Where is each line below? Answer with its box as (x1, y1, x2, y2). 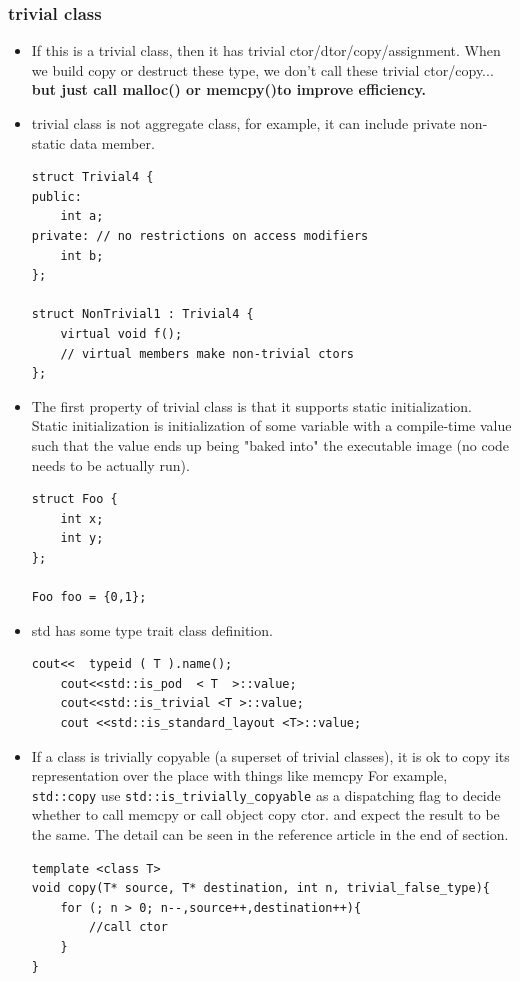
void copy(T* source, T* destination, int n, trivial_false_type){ (31, 881, 490, 896)
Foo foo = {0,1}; (31, 590, 147, 605)
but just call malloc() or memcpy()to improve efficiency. (31, 79, 427, 100)
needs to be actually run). (31, 454, 190, 475)
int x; (60, 511, 104, 526)
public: (31, 189, 82, 204)
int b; (60, 248, 104, 263)
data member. (69, 132, 155, 153)
